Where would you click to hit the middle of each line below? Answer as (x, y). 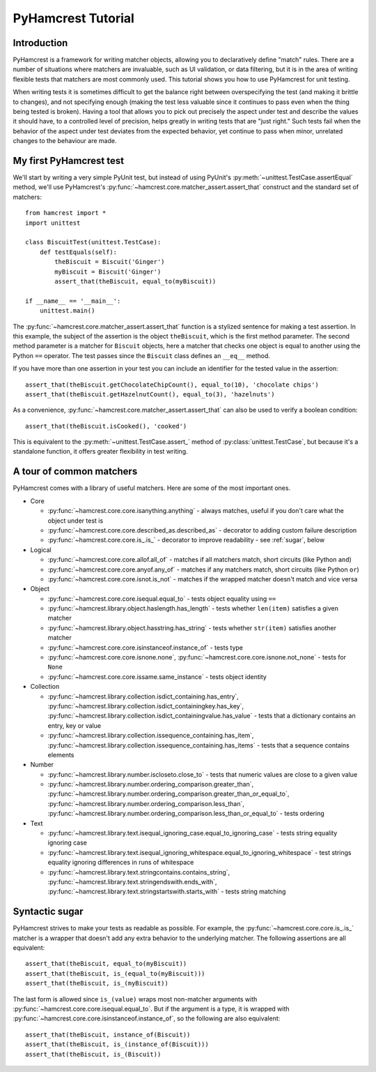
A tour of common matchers (75, 471)
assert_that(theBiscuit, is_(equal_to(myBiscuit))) (115, 973)
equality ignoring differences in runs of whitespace (121, 863)
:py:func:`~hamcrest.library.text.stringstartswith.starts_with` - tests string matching (167, 892)
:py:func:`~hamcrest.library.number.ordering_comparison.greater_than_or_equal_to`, (169, 794)
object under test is (76, 521)
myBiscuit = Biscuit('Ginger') (108, 271)
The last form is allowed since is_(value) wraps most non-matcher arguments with (135, 999)
